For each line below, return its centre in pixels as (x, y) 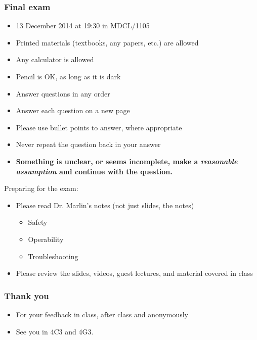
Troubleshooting (53, 256)
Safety (38, 222)
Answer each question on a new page (73, 110)
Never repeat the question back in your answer (88, 144)
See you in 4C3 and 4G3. (55, 331)
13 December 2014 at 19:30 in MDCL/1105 (83, 26)
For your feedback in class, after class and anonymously (102, 314)
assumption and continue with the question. (94, 171)
